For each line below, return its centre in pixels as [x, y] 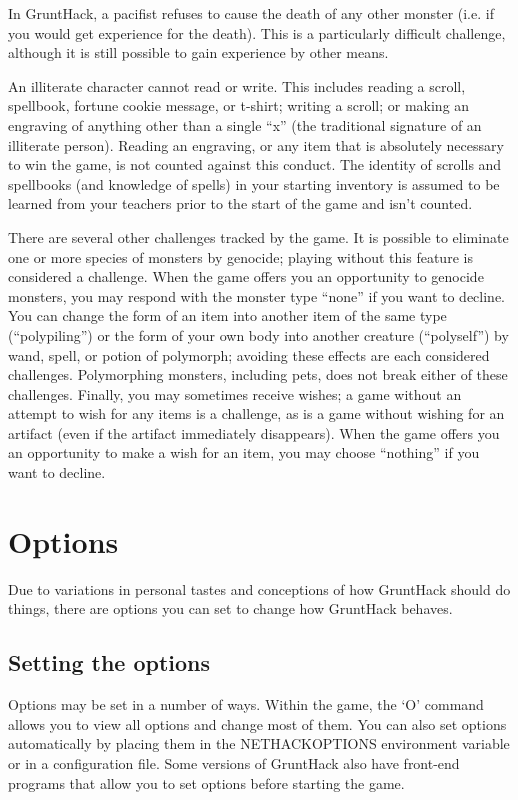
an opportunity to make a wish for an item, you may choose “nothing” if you [244, 452]
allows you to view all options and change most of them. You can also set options [257, 723]
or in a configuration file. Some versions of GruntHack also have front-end [234, 762]
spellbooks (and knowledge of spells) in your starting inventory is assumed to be [254, 183]
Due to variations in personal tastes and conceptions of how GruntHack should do [259, 588]
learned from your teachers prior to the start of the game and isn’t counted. [240, 203]
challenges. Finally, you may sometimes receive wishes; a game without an [235, 393]
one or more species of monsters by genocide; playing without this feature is [240, 256]
